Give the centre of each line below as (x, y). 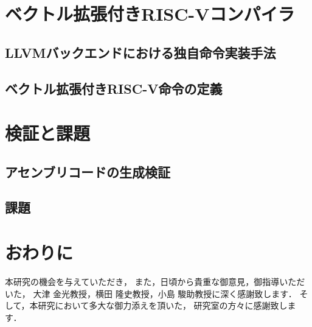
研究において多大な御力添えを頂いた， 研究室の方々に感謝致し (163, 305)
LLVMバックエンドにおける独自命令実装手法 (140, 52)
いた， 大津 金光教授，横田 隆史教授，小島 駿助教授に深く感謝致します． (151, 293)
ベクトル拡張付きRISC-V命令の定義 (114, 88)
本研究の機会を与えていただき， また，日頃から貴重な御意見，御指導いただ (155, 281)
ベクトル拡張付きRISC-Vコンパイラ (150, 14)
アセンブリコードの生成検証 (88, 171)
